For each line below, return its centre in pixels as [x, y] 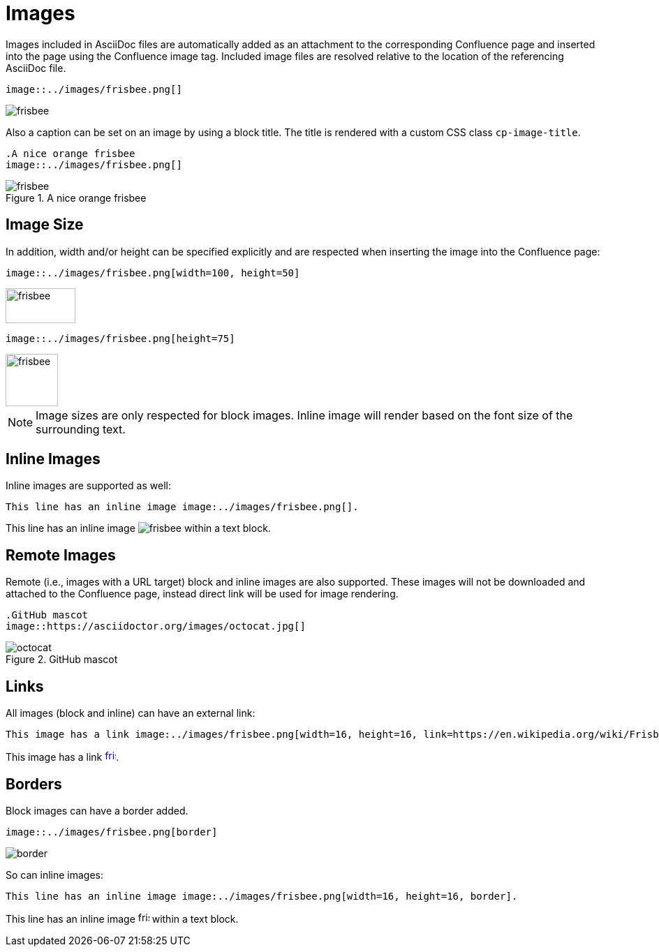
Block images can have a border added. [97, 810]
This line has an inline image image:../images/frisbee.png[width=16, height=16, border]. [262, 896]
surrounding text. [81, 429]
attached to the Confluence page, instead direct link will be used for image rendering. [202, 594]
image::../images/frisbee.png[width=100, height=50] [153, 273]
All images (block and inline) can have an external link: [131, 713]
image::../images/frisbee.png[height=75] [120, 338]
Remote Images [61, 555]
